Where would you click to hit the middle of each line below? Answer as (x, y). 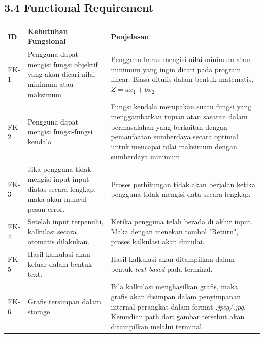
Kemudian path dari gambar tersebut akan (178, 316)
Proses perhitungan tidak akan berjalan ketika (183, 184)
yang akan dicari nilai (61, 74)
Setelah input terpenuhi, (65, 221)
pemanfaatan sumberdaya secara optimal (174, 136)
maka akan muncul (57, 198)
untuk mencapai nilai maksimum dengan (174, 146)
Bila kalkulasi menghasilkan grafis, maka (174, 286)
